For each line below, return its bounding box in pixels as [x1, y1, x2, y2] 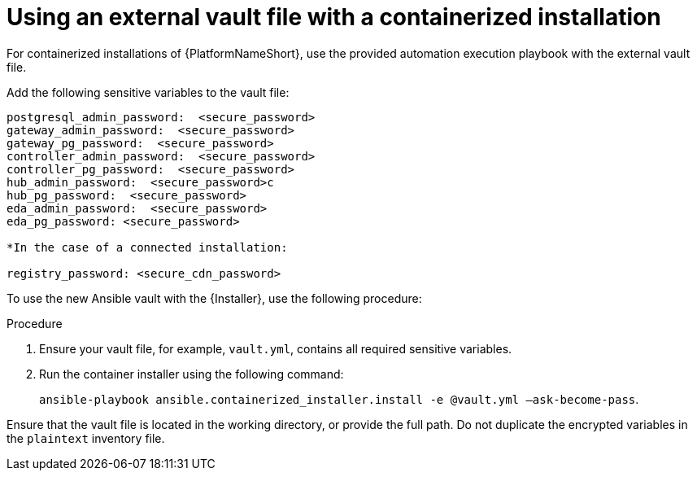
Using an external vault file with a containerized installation [7, 3, 661, 31]
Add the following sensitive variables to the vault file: [7, 85, 290, 99]
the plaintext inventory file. [7, 431, 165, 445]
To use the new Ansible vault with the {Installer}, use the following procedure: [7, 291, 422, 305]
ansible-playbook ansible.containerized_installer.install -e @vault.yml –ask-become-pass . [39, 392, 639, 406]
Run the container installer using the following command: [39, 366, 344, 381]
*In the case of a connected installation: [7, 240, 288, 254]
